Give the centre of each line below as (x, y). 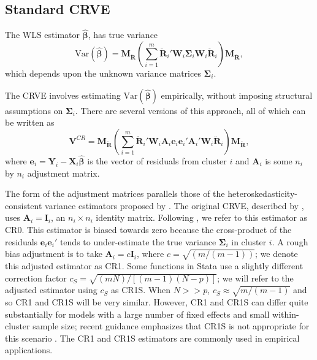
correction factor (36, 278)
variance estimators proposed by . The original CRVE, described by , (174, 205)
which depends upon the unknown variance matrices (103, 73)
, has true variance (123, 35)
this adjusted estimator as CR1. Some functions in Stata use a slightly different (154, 265)
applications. (29, 350)
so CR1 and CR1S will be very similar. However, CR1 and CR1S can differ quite (157, 302)
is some (279, 161)
